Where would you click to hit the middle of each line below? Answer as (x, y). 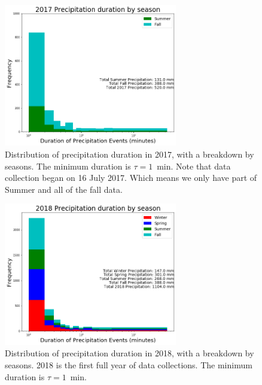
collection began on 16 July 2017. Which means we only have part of (131, 178)
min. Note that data (194, 166)
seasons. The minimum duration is (68, 166)
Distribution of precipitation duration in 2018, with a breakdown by (130, 353)
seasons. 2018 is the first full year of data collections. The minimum (129, 365)
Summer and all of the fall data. (64, 189)
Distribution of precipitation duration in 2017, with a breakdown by (130, 154)
